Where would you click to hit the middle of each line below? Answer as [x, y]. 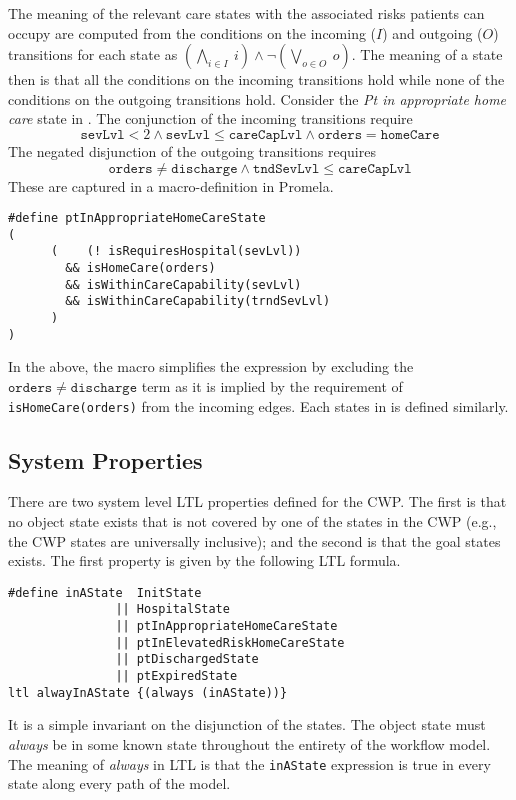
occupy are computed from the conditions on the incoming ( [192, 32]
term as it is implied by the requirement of [272, 386]
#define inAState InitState [105, 592]
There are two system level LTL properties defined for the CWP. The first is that [257, 501]
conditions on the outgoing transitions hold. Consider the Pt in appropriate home [257, 98]
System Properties [105, 459]
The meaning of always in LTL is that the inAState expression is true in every [249, 763]
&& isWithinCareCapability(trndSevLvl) [198, 301]
